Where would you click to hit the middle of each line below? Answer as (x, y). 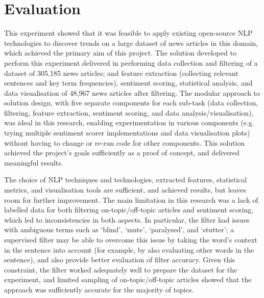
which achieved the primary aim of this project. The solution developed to (120, 53)
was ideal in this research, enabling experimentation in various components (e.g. (129, 123)
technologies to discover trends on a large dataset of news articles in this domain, (131, 43)
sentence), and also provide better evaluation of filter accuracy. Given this (120, 260)
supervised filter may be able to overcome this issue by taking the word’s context (131, 239)
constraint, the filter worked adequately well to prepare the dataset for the (121, 269)
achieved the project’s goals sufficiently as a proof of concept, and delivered (122, 153)
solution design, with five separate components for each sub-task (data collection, (131, 103)
